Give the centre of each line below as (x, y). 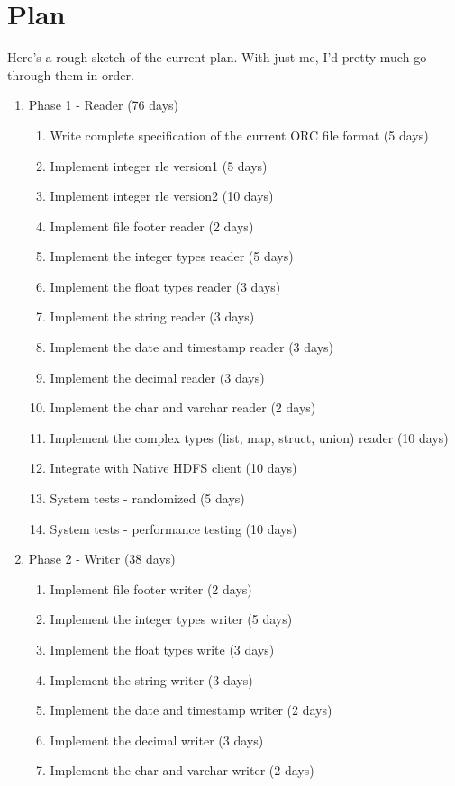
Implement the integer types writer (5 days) (171, 619)
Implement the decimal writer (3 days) (157, 740)
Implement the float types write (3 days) (162, 649)
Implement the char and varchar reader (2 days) (183, 407)
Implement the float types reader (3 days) (165, 286)
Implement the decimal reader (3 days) (157, 377)
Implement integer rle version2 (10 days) (162, 196)
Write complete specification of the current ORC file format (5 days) (239, 135)
